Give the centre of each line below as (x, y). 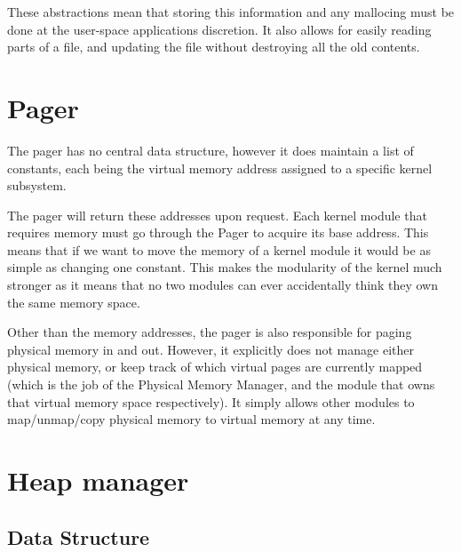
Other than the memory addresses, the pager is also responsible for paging (210, 332)
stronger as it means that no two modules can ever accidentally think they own (223, 285)
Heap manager (98, 480)
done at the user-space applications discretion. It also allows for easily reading (219, 29)
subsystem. (37, 185)
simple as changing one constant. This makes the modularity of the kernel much (225, 267)
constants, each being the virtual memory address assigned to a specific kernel (220, 168)
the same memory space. (74, 302)
